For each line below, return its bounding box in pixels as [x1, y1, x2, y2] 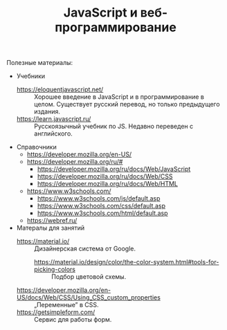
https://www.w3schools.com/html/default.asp [37, 209, 168, 217]
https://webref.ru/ [26, 217, 78, 225]
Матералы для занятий [16, 223, 85, 232]
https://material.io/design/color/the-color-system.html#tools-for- [33, 258, 219, 266]
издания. [33, 107, 60, 116]
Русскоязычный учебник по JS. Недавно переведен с [33, 122, 194, 131]
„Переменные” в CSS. [33, 301, 99, 309]
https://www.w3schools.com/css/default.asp [37, 202, 166, 210]
